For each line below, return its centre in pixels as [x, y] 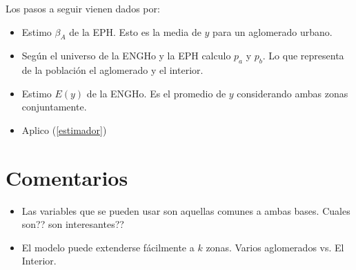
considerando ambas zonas [293, 93]
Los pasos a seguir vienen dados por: [83, 8]
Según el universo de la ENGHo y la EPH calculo [126, 56]
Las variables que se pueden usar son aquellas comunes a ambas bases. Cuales [186, 210]
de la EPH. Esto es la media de [135, 31]
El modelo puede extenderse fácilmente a [108, 247]
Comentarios [67, 177]
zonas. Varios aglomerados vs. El [275, 247]
